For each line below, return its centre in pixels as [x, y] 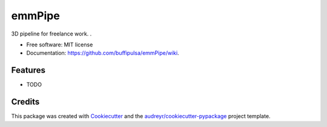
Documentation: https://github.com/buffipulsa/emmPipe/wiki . [103, 53]
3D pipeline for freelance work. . [51, 34]
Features [28, 70]
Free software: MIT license [60, 45]
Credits [25, 102]
